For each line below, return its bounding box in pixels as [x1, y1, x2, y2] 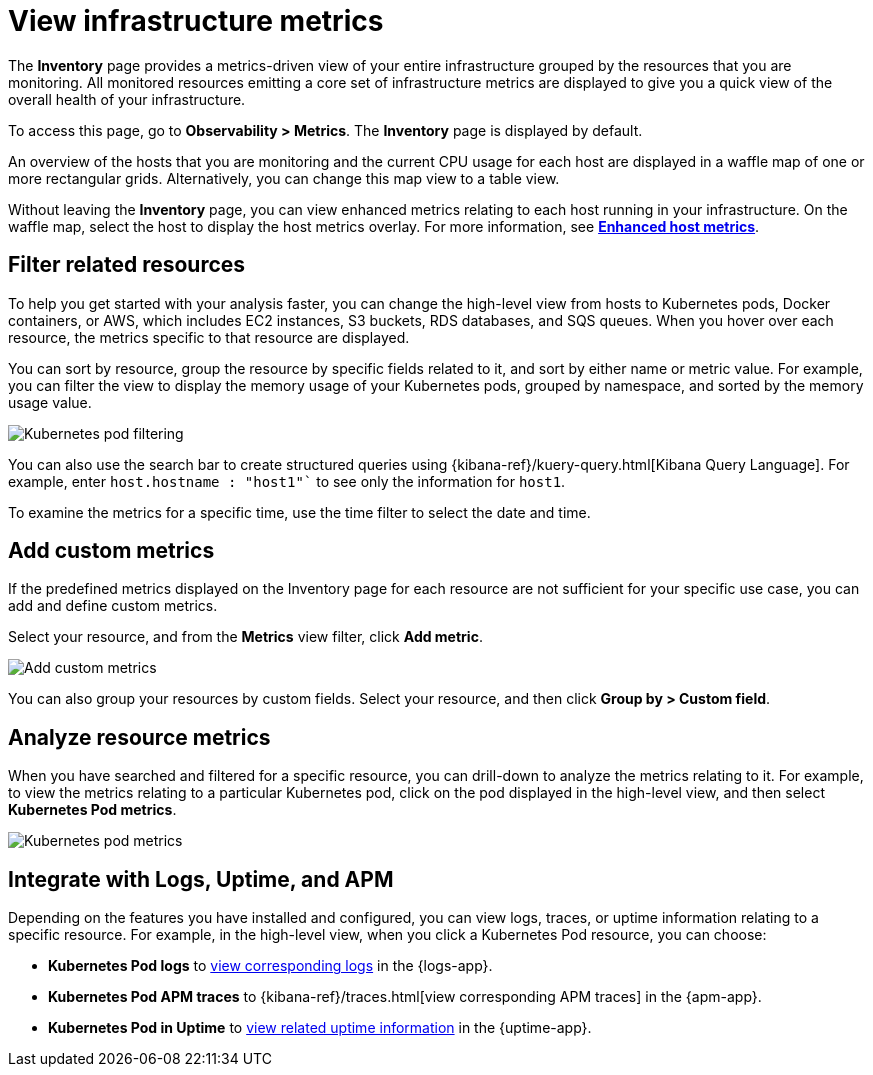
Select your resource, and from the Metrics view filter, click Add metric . [8, 628, 483, 646]
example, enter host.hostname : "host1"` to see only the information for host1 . [8, 472, 566, 490]
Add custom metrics [8, 538, 215, 564]
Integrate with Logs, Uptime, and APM [8, 866, 394, 892]
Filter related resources [8, 252, 246, 278]
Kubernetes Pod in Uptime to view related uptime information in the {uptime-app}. [48, 1019, 592, 1037]
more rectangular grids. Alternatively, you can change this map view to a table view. [8, 169, 560, 187]
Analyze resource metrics [8, 724, 271, 750]
